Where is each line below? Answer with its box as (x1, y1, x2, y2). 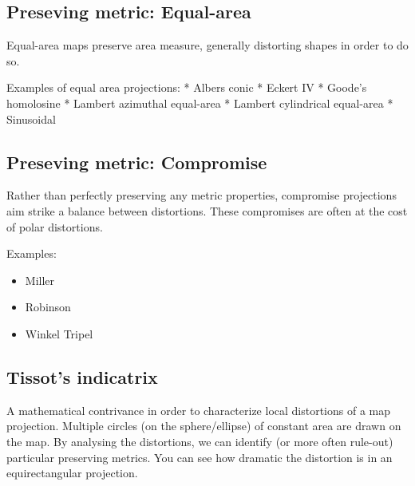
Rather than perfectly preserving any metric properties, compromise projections (6, 187, 397, 203)
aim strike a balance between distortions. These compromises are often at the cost (6, 202, 408, 219)
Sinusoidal (6, 110, 56, 127)
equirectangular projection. (6, 464, 138, 481)
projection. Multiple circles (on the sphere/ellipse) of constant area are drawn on (6, 417, 401, 434)
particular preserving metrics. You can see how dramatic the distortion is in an (6, 448, 393, 465)
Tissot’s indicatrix (6, 364, 158, 389)
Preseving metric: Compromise (6, 149, 267, 174)
